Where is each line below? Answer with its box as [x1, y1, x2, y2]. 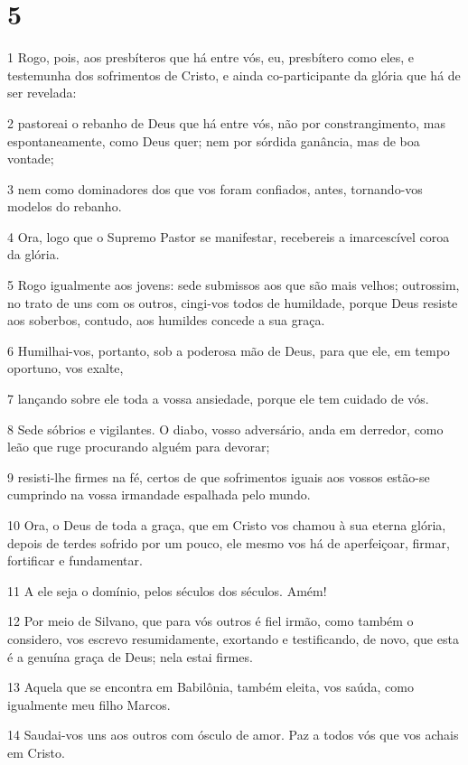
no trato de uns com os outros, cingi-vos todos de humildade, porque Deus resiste [7, 293, 458, 312]
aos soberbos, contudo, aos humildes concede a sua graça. [7, 311, 325, 330]
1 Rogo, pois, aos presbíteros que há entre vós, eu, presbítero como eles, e [7, 48, 415, 67]
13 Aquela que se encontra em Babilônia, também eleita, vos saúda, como [7, 677, 414, 696]
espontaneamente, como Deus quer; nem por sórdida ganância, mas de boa [7, 131, 420, 150]
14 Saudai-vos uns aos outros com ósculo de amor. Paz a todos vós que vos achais [7, 725, 459, 744]
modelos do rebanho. [7, 197, 122, 216]
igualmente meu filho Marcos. [7, 695, 171, 714]
